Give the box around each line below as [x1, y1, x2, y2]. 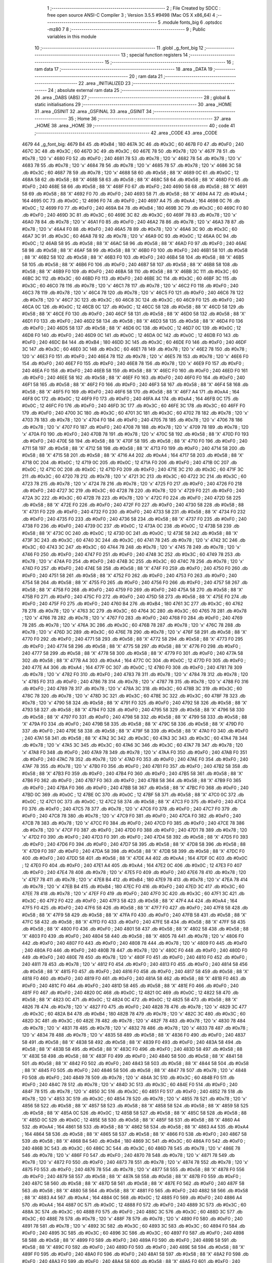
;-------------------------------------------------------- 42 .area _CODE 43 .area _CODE [34, 129, 218, 136]
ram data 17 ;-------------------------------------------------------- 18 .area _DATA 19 [34, 66, 213, 72]
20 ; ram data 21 [129, 73, 163, 79]
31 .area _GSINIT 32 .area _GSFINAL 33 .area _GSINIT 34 [34, 109, 152, 115]
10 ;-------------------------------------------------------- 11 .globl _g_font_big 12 [34, 44, 203, 51]
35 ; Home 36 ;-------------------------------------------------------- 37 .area [68, 115, 231, 121]
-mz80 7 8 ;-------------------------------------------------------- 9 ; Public [47, 26, 206, 32]
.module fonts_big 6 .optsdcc [161, 19, 223, 25]
